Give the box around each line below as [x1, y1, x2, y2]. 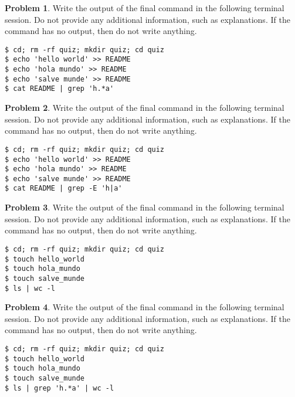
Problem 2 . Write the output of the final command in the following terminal [5, 101, 284, 114]
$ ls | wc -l [5, 284, 55, 293]
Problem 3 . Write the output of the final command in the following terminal [5, 201, 284, 213]
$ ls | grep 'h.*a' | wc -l [5, 384, 114, 392]
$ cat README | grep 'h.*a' [5, 84, 114, 93]
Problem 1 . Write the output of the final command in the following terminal [5, 2, 284, 13]
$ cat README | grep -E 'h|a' [5, 184, 123, 193]
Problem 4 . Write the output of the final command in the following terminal [5, 301, 284, 313]
